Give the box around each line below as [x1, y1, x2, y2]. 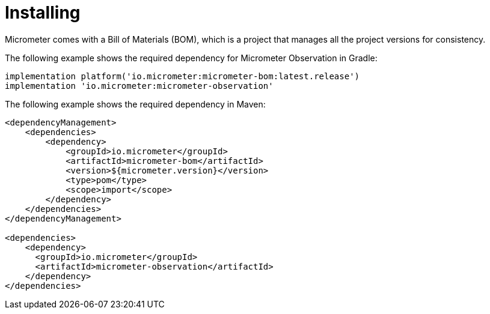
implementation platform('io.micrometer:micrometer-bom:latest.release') [5, 71, 360, 81]
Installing [5, 2, 81, 23]
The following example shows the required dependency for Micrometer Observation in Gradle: [5, 52, 378, 63]
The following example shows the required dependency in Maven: [5, 98, 266, 109]
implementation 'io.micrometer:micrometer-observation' [5, 80, 274, 91]
